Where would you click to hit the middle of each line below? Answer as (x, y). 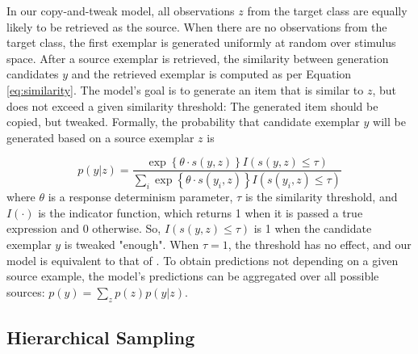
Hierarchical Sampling (101, 337)
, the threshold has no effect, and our (320, 244)
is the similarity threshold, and (321, 197)
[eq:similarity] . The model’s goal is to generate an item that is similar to (185, 89)
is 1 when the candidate (313, 228)
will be (389, 122)
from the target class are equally (327, 11)
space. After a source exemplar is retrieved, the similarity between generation (198, 58)
